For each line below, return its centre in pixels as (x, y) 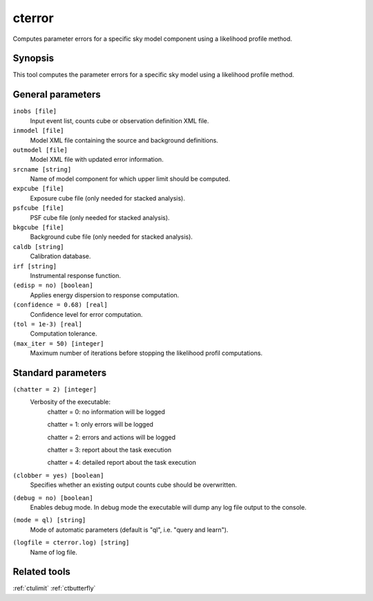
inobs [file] (35, 111)
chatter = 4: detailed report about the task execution (122, 463)
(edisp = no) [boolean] (53, 286)
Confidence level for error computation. (86, 314)
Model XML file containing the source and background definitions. (124, 140)
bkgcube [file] (39, 228)
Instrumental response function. (75, 276)
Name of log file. (54, 552)
